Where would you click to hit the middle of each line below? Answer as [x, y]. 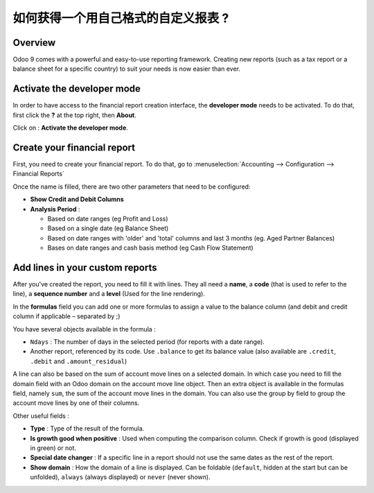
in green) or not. [53, 448]
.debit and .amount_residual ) [79, 361]
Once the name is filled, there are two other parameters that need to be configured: [132, 187]
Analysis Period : [55, 209]
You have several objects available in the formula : [84, 329]
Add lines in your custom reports [85, 267]
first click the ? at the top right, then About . [74, 115]
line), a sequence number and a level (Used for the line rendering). [109, 294]
